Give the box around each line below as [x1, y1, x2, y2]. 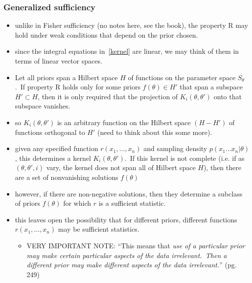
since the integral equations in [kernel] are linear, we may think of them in [15, 46, 239, 56]
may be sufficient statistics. [58, 224, 139, 234]
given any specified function [15, 143, 98, 153]
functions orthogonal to [15, 127, 85, 137]
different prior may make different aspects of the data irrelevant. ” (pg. [26, 260, 237, 270]
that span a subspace [180, 82, 243, 92]
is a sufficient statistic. [98, 198, 166, 208]
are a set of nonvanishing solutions [15, 172, 118, 182]
